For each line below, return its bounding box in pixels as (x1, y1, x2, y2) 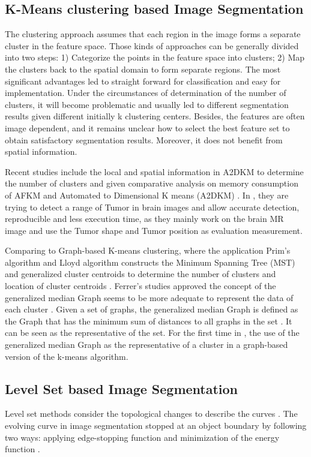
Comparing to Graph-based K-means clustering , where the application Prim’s (5, 244, 291, 257)
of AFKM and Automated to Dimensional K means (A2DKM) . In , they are (5, 188, 289, 201)
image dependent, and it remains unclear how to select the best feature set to (5, 121, 290, 134)
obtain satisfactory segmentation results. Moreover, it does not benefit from (5, 133, 283, 146)
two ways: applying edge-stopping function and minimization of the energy (5, 431, 280, 443)
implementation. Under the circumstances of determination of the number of (5, 86, 286, 99)
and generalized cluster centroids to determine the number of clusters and (5, 267, 276, 280)
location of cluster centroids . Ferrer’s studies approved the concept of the (5, 279, 276, 292)
